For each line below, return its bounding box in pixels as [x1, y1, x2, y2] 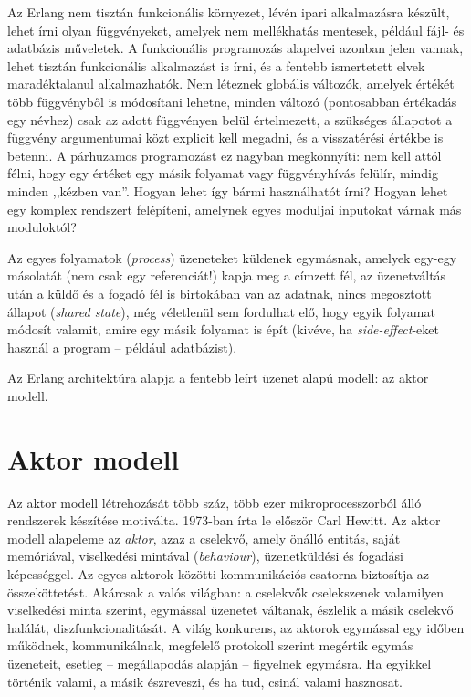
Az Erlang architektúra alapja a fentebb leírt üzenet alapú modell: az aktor [7, 368, 429, 387]
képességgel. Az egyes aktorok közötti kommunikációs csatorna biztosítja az [7, 564, 430, 583]
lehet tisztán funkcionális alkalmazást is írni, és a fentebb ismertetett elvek [7, 56, 425, 75]
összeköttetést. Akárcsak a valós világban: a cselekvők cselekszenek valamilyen [7, 582, 445, 601]
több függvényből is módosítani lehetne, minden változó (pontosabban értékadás [7, 91, 457, 111]
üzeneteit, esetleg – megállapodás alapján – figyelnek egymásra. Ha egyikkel [7, 653, 432, 672]
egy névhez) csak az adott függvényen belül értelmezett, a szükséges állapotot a [7, 110, 453, 129]
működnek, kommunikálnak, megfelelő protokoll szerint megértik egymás [7, 636, 413, 655]
